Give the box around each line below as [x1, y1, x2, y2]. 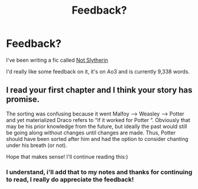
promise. [6, 94, 40, 104]
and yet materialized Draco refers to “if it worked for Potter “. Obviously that [6, 116, 190, 123]
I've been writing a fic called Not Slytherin [6, 56, 108, 63]
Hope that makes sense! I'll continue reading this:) [6, 153, 128, 160]
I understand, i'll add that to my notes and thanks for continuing [6, 168, 193, 176]
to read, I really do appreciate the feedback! [6, 175, 134, 184]
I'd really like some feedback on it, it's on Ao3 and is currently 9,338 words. [6, 68, 190, 75]
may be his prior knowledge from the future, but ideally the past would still [6, 123, 187, 130]
